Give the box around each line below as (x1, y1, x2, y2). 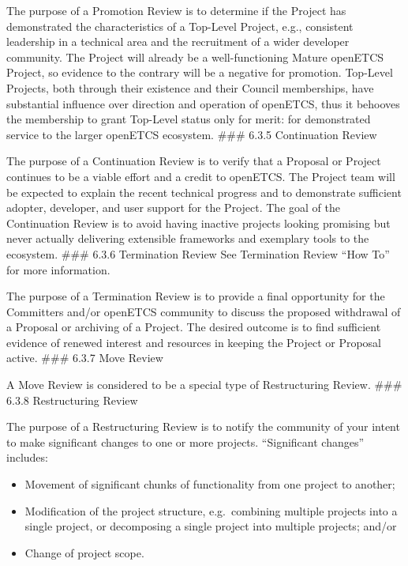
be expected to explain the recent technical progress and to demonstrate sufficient (6, 183, 402, 200)
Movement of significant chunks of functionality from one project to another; (24, 476, 395, 492)
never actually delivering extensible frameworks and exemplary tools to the (6, 230, 369, 247)
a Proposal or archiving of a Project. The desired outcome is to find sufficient (6, 319, 381, 335)
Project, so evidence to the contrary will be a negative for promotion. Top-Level (6, 64, 393, 81)
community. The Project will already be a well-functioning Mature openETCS (6, 48, 384, 65)
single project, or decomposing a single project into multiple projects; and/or (24, 518, 397, 534)
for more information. (6, 261, 110, 277)
